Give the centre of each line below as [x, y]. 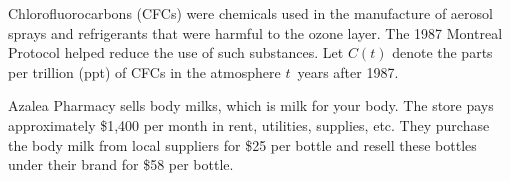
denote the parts [442, 52]
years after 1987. [348, 71]
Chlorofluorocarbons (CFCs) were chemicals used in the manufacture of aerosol [250, 13]
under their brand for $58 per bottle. [121, 164]
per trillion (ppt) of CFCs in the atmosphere [144, 71]
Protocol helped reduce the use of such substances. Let [176, 52]
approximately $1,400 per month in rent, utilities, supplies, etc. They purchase [249, 124]
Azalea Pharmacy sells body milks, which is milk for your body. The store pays [251, 105]
